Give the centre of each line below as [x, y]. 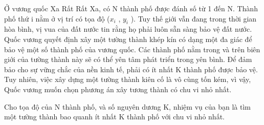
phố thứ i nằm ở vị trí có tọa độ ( [57, 18]
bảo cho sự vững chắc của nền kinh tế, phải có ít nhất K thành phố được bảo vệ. [131, 69]
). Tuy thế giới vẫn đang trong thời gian [194, 18]
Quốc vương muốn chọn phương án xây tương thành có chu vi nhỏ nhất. [118, 89]
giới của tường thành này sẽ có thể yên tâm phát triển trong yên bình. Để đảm [128, 59]
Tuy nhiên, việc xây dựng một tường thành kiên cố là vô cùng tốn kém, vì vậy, [128, 79]
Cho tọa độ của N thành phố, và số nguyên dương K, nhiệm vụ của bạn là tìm [127, 106]
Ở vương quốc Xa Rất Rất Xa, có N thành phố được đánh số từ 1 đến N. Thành [131, 8]
